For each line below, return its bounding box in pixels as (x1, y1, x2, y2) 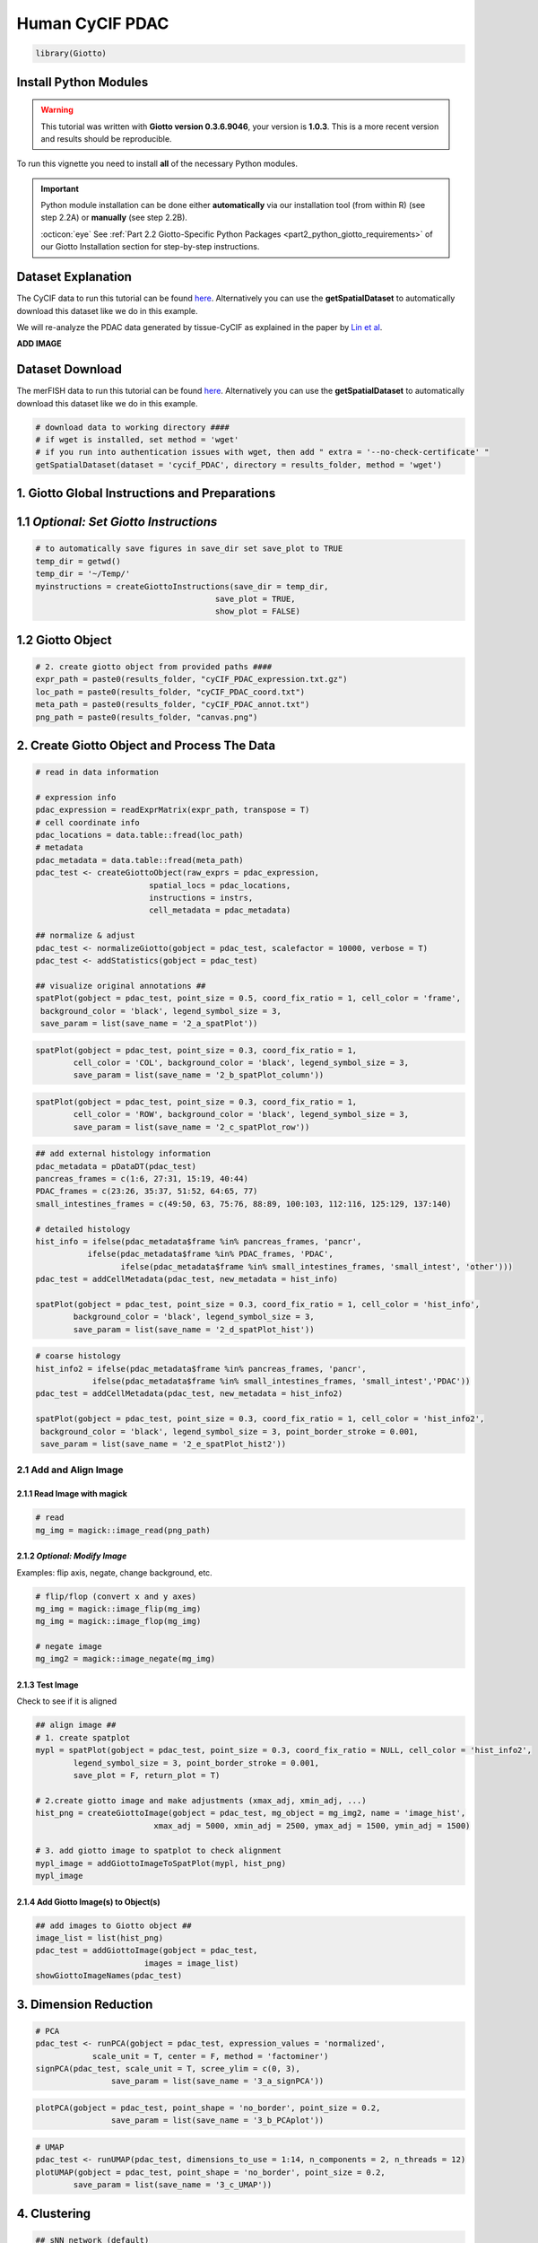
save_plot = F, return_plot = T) (73, 1770, 221, 1780)
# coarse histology (35, 1351, 121, 1361)
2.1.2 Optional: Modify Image (16, 1550, 127, 1561)
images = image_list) (143, 1958, 239, 1968)
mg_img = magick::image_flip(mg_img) (35, 1603, 202, 1614)
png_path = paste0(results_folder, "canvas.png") (35, 711, 258, 722)
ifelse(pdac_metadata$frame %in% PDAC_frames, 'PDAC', (87, 1249, 334, 1260)
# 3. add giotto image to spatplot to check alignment (35, 1846, 282, 1856)
